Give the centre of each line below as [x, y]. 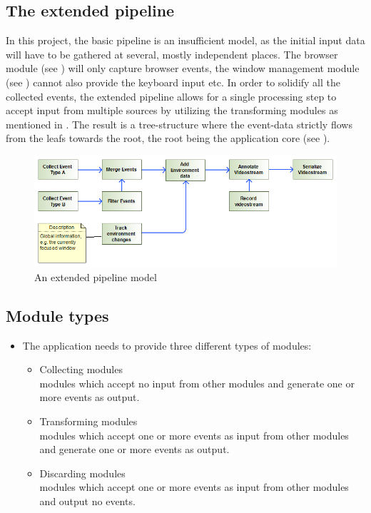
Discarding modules [82, 473]
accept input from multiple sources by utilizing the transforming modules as [172, 110]
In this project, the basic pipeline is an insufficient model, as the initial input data [185, 40]
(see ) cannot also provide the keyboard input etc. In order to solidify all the [173, 82]
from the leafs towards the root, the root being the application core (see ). [168, 138]
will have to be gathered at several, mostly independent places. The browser [172, 54]
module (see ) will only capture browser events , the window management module [183, 68]
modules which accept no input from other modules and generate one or [197, 383]
